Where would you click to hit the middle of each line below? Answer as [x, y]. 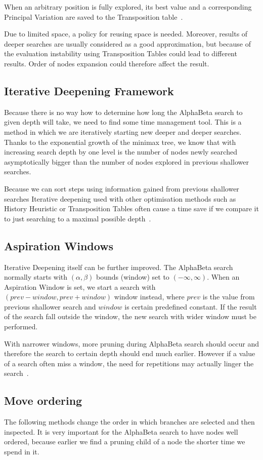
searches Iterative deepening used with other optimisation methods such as [120, 198]
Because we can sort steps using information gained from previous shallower [122, 188]
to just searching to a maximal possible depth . [78, 218]
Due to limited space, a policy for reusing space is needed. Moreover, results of [126, 34]
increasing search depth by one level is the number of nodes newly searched [121, 152]
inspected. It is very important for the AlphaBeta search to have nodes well [121, 431]
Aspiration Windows [59, 245]
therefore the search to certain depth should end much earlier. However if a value [130, 353]
